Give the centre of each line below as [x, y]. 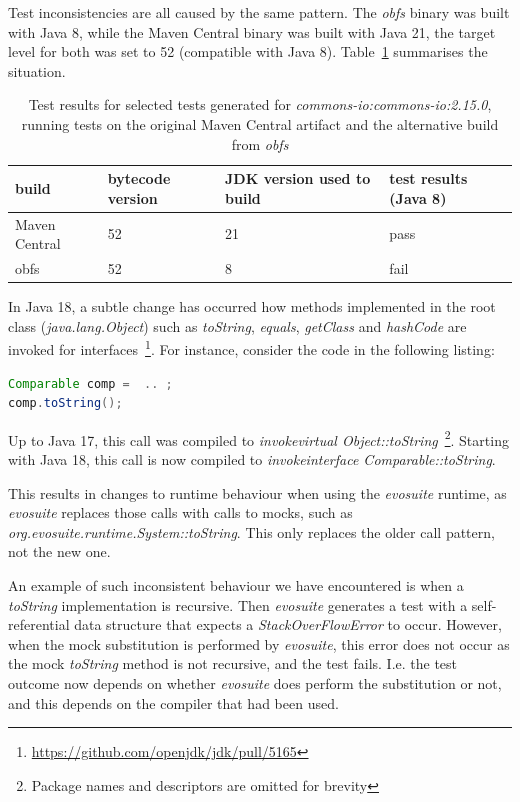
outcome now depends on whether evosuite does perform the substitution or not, [255, 682]
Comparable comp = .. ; [90, 383]
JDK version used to [298, 178]
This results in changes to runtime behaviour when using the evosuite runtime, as [257, 492]
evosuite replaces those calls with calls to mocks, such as [180, 512]
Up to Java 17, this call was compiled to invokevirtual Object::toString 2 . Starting [258, 438]
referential [39, 624]
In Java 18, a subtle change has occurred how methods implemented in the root [252, 306]
